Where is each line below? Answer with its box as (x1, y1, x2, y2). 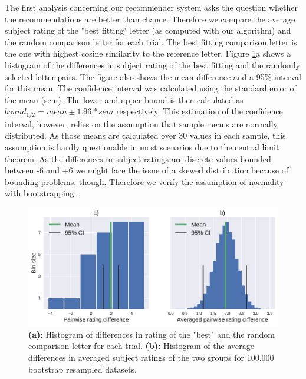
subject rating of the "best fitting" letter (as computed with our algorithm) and (5, 24, 291, 37)
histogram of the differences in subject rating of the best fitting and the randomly (5, 58, 300, 71)
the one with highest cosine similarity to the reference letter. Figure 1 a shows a (5, 47, 291, 60)
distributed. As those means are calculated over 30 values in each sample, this (5, 129, 286, 141)
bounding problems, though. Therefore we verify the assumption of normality (5, 175, 284, 187)
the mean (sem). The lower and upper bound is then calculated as (5, 93, 244, 106)
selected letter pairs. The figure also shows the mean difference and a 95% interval (5, 70, 301, 83)
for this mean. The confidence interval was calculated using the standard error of (5, 82, 297, 94)
